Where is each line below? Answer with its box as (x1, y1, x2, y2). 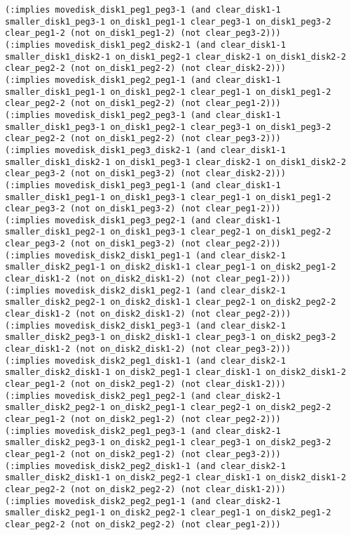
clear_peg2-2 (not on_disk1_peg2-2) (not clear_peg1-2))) (5, 98, 281, 109)
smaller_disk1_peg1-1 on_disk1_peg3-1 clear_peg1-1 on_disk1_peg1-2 (5, 192, 331, 202)
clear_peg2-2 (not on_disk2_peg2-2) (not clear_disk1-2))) (5, 484, 286, 494)
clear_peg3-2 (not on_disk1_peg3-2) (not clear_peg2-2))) (5, 239, 281, 249)
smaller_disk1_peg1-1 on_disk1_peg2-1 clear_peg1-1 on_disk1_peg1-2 (5, 86, 331, 97)
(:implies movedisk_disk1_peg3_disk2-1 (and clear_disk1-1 (5, 145, 286, 155)
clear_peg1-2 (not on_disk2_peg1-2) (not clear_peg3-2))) (5, 449, 281, 459)
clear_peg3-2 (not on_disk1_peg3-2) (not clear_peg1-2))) (5, 204, 281, 214)
